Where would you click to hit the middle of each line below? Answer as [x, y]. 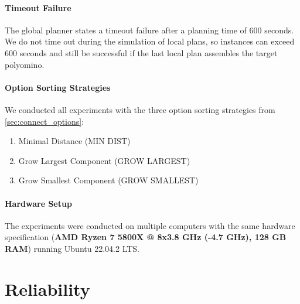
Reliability [47, 288]
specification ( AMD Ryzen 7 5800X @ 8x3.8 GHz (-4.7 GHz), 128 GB [146, 237]
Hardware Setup [38, 203]
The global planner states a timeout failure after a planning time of [126, 30]
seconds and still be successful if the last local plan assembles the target [149, 52]
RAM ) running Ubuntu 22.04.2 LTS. [72, 248]
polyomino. [25, 64]
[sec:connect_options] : [45, 121]
